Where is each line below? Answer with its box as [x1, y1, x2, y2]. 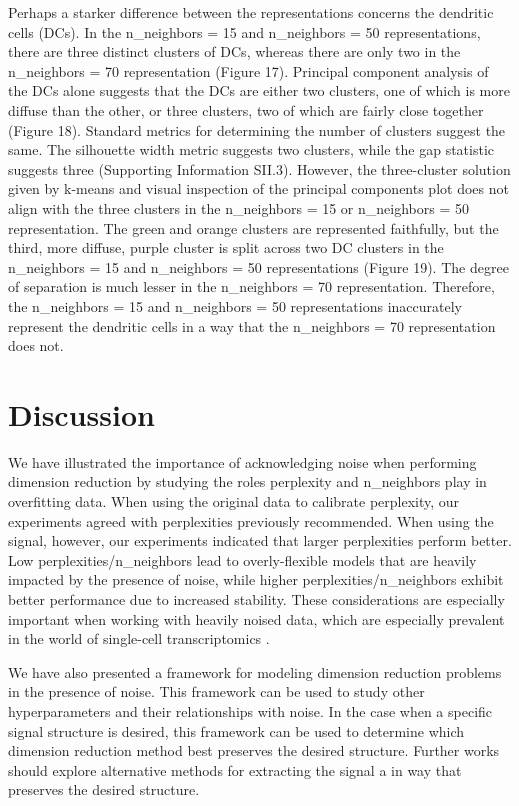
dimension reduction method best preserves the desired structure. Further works [8, 740, 500, 761]
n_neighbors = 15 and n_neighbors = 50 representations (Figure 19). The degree [8, 256, 509, 277]
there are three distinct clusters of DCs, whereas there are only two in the [8, 41, 461, 62]
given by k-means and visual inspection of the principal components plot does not [8, 178, 509, 199]
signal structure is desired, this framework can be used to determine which [8, 720, 465, 741]
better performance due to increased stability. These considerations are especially [8, 588, 505, 609]
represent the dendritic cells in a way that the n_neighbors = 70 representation [8, 315, 496, 336]
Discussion [8, 393, 155, 434]
